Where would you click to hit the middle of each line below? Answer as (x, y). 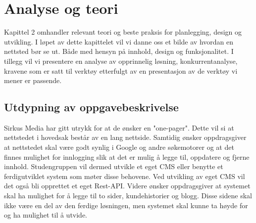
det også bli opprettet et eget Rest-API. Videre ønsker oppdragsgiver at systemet (127, 186)
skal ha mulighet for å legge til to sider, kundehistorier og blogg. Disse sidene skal (128, 196)
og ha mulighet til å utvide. (46, 215)
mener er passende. (33, 80)
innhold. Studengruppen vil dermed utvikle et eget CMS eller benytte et (114, 166)
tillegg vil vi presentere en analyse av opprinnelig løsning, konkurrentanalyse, (121, 61)
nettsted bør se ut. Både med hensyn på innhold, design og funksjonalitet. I (119, 51)
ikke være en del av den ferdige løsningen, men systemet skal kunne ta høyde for (126, 205)
